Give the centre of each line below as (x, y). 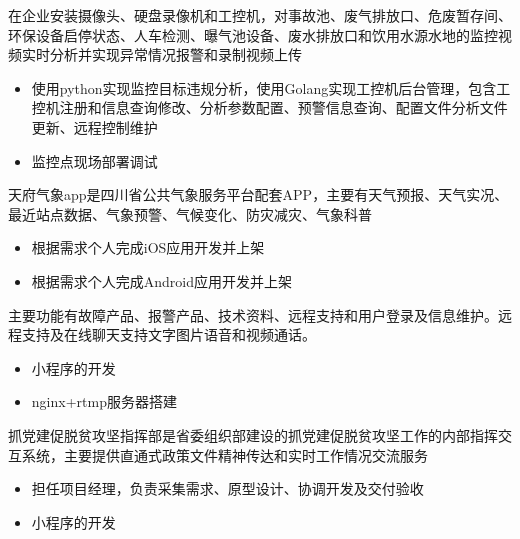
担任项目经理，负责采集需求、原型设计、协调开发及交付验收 (227, 488)
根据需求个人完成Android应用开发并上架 (162, 280)
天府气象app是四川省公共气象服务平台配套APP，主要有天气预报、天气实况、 (258, 194)
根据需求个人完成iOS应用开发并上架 (148, 247)
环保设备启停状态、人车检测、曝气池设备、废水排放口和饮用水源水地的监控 (253, 34)
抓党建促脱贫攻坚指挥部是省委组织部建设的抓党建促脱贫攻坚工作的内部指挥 (253, 434)
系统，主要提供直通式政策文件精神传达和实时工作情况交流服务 (224, 454)
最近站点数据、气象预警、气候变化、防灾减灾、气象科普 (190, 213)
